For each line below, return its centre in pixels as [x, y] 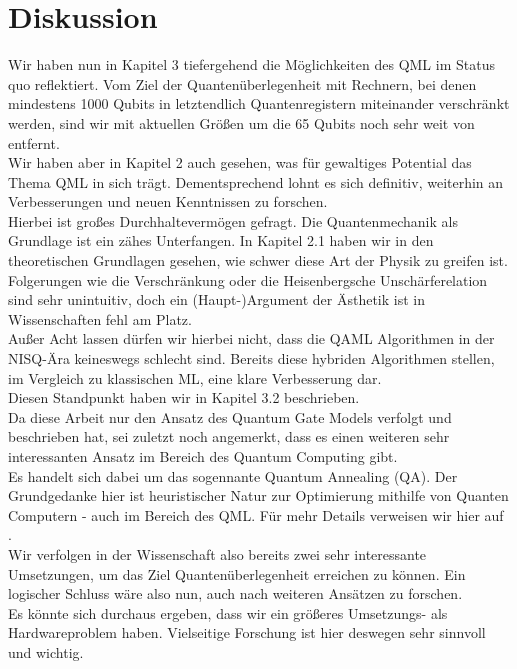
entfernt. [34, 142]
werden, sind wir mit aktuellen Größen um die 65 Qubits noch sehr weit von [241, 122]
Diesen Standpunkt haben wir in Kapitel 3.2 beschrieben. [184, 397]
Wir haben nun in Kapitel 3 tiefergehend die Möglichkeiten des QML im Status [251, 64]
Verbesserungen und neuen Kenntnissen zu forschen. [168, 201]
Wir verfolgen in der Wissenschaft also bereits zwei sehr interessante [217, 553]
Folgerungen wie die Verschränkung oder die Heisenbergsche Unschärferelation [248, 279]
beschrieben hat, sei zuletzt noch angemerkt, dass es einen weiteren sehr [229, 436]
